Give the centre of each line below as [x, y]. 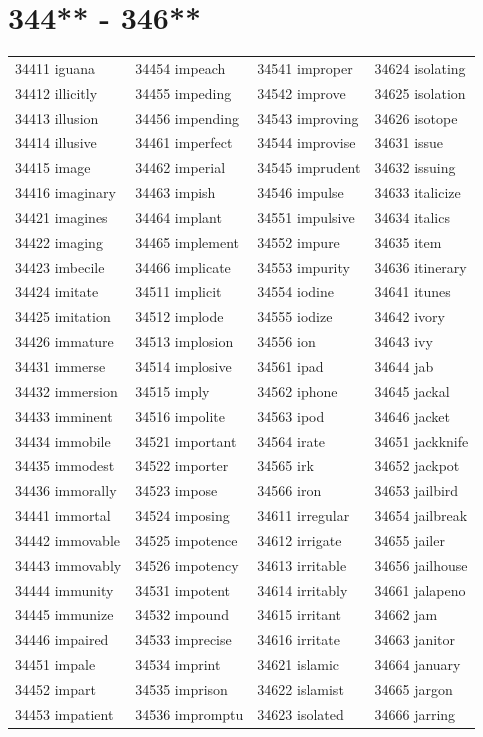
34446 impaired [62, 639]
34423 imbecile [60, 266]
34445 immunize [64, 614]
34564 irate [291, 440]
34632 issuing [415, 167]
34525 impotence [186, 539]
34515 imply [172, 390]
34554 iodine [295, 291]
